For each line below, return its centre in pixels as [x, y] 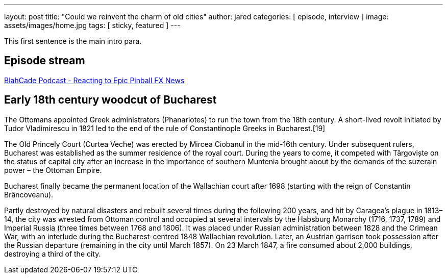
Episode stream [45, 61]
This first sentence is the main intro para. [73, 41]
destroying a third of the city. [53, 254]
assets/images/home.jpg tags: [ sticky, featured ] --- [92, 25]
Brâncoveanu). [29, 194]
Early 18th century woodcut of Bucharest [110, 100]
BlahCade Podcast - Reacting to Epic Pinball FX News [94, 80]
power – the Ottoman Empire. [53, 170]
